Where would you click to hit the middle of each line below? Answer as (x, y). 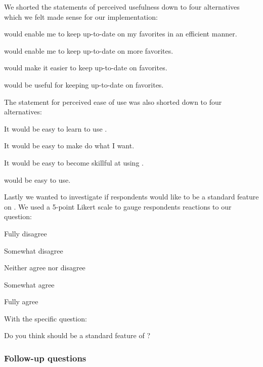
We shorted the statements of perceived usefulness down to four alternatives (122, 7)
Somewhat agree (29, 284)
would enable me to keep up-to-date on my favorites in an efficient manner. (121, 34)
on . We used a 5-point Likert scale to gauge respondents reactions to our (118, 206)
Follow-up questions (45, 358)
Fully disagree (26, 233)
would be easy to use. (37, 179)
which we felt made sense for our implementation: (81, 16)
